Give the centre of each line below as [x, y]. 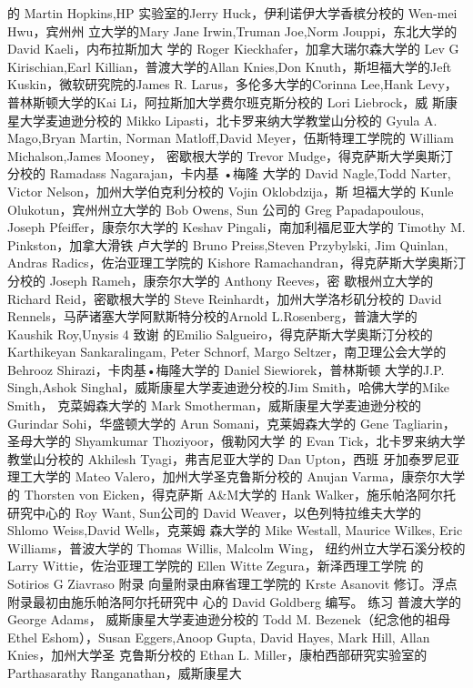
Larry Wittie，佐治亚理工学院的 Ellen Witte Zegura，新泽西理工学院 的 [216, 566]
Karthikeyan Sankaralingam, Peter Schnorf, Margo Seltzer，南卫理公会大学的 [227, 352]
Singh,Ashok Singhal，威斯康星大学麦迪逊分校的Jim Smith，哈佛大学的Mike [229, 387]
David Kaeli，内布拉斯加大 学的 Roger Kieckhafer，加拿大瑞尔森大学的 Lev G [233, 49]
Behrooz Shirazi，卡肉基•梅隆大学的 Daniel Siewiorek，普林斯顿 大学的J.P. [226, 369]
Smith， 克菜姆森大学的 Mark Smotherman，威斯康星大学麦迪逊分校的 [215, 405]
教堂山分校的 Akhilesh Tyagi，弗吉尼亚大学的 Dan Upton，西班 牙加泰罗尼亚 [233, 458]
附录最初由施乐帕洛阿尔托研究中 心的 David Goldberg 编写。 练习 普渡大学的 [234, 601]
